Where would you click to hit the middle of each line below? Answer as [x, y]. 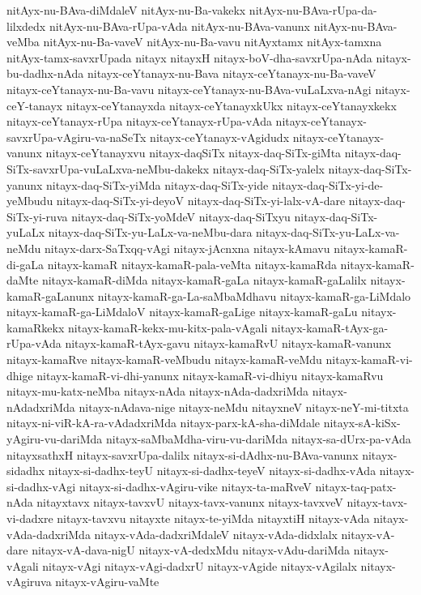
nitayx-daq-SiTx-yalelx [268, 168]
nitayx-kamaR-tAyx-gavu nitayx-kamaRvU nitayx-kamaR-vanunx [228, 343]
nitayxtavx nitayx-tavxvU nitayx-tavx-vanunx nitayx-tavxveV [190, 502]
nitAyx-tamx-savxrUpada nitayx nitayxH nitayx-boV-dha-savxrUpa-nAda [189, 57]
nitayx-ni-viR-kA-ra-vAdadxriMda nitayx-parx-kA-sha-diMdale [164, 423]
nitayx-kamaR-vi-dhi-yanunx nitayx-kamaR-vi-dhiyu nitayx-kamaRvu [210, 375]
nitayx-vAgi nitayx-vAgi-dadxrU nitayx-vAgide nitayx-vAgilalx [200, 565]
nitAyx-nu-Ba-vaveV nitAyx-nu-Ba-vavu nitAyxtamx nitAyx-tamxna [213, 42]
